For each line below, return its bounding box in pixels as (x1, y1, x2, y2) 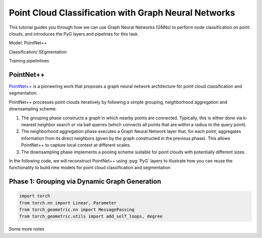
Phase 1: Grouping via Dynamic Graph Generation (9, 178, 162, 186)
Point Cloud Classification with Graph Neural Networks (9, 7, 235, 18)
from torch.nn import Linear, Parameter (19, 200, 116, 205)
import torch (19, 193, 50, 199)
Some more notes (9, 226, 45, 232)
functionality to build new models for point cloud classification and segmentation (9, 165, 171, 170)
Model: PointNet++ (9, 40, 47, 46)
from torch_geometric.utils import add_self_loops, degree (19, 214, 163, 219)
